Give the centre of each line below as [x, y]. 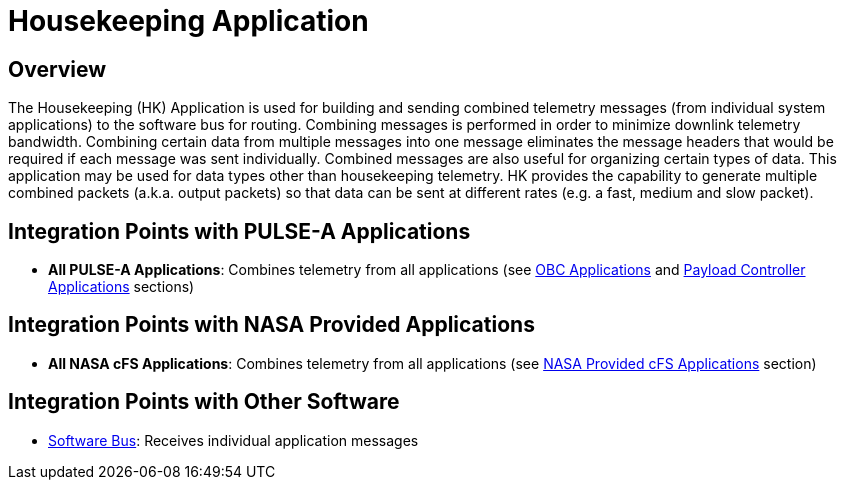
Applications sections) [121, 287]
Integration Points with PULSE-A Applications [239, 231]
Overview [57, 69]
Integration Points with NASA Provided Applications [271, 325]
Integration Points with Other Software [204, 402]
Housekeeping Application [188, 21]
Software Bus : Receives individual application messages [233, 440]
